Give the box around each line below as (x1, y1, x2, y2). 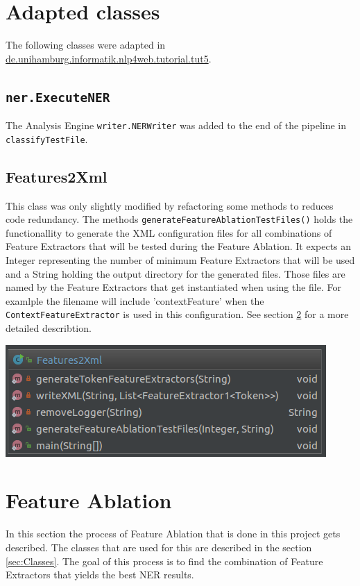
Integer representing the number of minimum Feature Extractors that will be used (6, 253, 355, 267)
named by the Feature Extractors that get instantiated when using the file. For (6, 280, 341, 294)
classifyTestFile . (6, 131, 88, 146)
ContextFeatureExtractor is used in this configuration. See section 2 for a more (6, 307, 349, 321)
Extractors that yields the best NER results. (6, 567, 194, 582)
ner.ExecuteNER (6, 90, 110, 105)
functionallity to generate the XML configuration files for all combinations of (6, 225, 332, 240)
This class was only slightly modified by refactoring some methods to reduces (6, 198, 334, 212)
